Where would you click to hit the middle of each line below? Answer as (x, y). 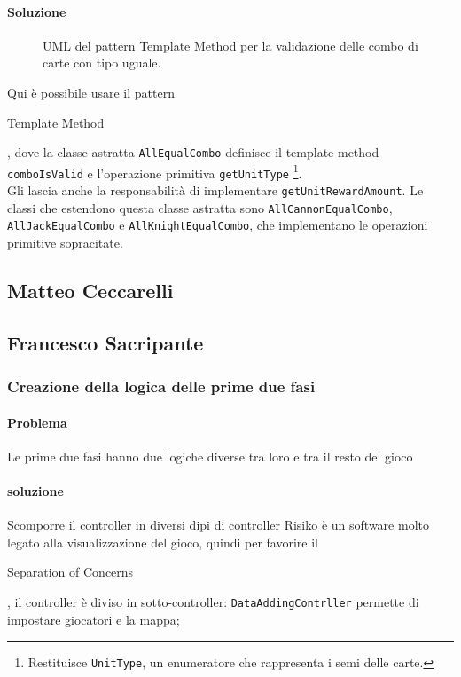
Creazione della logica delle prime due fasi (161, 386)
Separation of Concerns (70, 572)
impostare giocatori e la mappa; (94, 619)
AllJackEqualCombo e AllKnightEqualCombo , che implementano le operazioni (218, 225)
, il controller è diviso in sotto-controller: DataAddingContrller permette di (213, 602)
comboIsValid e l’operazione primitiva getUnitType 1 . (155, 171)
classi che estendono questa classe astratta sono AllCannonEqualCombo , (200, 207)
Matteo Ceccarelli (90, 291)
